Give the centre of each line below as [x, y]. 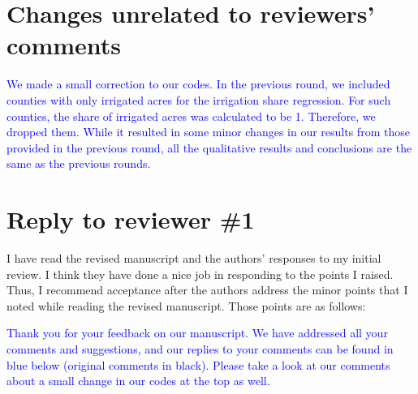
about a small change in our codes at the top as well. [138, 381]
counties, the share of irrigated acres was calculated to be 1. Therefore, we [191, 116]
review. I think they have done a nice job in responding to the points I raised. [200, 274]
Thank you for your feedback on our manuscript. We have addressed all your [197, 333]
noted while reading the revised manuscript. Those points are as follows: [186, 305]
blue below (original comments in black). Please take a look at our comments [198, 364]
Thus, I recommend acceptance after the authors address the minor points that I [207, 290]
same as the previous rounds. [79, 163]
